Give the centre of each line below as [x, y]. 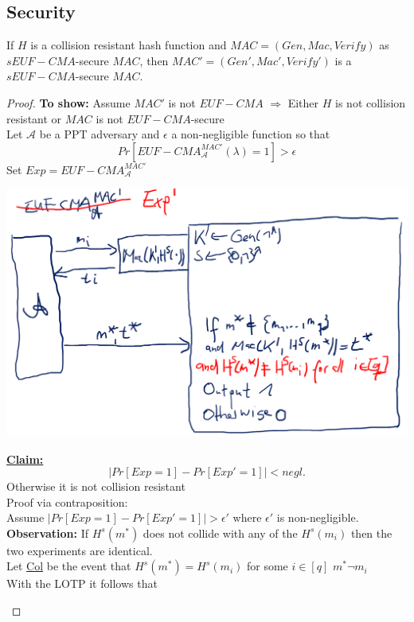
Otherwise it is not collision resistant [96, 486]
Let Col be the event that [69, 566]
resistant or [34, 118]
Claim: [25, 459]
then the [371, 533]
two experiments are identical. [80, 550]
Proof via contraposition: [67, 501]
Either [303, 102]
